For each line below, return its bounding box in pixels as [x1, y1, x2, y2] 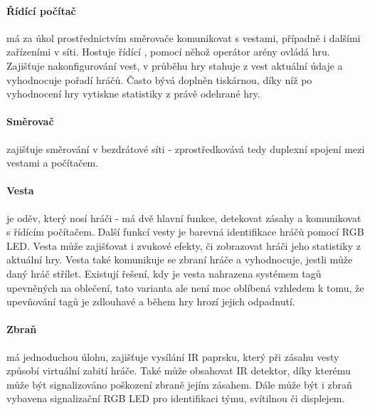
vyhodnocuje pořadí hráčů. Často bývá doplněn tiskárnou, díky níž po [6, 72, 312, 87]
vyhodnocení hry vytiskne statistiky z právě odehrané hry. [6, 86, 260, 101]
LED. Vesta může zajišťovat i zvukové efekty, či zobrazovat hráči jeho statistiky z [6, 238, 361, 253]
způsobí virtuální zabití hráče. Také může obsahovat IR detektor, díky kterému [6, 363, 351, 378]
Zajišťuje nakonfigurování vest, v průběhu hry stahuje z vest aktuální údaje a [6, 58, 343, 73]
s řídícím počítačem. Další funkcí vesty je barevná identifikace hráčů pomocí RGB [6, 224, 364, 239]
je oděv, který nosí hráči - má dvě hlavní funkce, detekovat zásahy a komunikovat [6, 210, 361, 225]
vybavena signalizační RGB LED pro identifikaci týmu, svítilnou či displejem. [6, 391, 345, 406]
